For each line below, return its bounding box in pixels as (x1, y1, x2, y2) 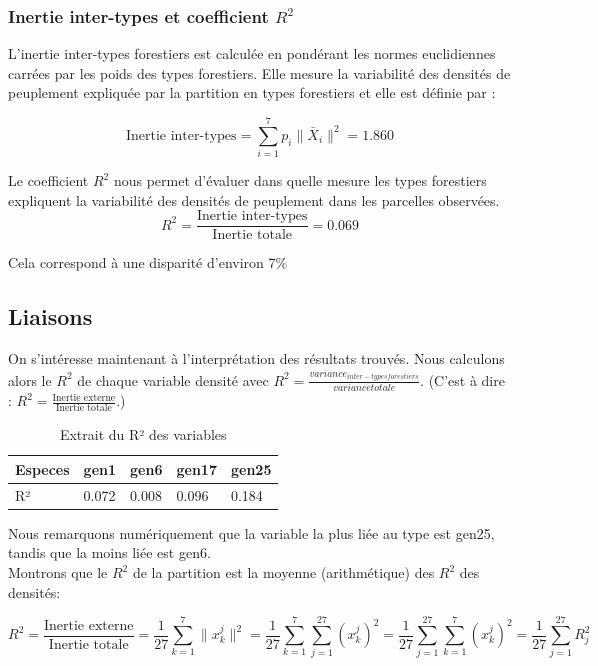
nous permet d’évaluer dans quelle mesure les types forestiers (113, 170, 487, 191)
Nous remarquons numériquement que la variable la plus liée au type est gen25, (8, 522, 495, 543)
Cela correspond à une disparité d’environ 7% (8, 252, 288, 273)
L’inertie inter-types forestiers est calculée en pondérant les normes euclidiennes (8, 43, 496, 64)
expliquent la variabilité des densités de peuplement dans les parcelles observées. (8, 189, 500, 210)
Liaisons (8, 301, 93, 332)
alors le (8, 369, 52, 390)
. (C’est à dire (420, 369, 505, 390)
